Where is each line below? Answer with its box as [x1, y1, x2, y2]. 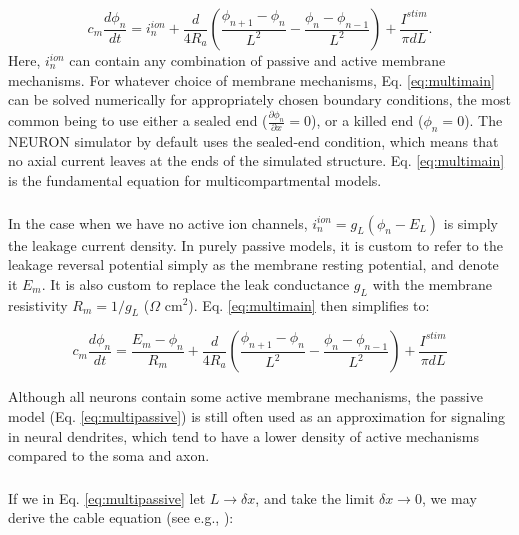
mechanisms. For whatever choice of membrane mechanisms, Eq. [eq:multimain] [8, 69, 495, 90]
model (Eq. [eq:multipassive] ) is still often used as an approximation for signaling [8, 405, 506, 426]
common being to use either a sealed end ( [8, 110, 268, 131]
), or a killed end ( [311, 110, 424, 131]
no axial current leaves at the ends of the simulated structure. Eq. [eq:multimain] [8, 150, 505, 171]
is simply [443, 212, 498, 233]
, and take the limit [255, 487, 375, 508]
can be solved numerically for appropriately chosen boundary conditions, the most [8, 89, 511, 110]
